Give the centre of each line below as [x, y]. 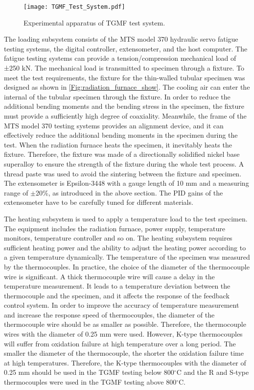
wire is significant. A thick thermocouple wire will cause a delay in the [109, 276]
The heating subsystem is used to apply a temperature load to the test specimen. [126, 218]
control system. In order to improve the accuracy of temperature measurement [122, 305]
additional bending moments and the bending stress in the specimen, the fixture [124, 106]
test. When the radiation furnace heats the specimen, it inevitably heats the [118, 144]
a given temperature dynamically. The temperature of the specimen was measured [127, 257]
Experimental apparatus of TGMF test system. [94, 22]
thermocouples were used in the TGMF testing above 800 [90, 382]
